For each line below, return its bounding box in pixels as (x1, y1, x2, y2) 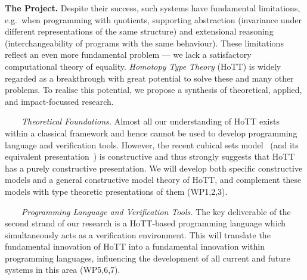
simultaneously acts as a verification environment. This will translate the (5, 228, 271, 241)
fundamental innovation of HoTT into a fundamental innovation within (5, 240, 265, 253)
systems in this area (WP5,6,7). (5, 263, 120, 276)
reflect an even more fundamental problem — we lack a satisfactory (5, 48, 252, 61)
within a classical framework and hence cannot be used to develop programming (5, 126, 297, 139)
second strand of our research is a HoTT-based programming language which (5, 217, 286, 229)
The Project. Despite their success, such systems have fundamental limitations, (5, 2, 300, 14)
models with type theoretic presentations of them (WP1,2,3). (5, 185, 228, 197)
